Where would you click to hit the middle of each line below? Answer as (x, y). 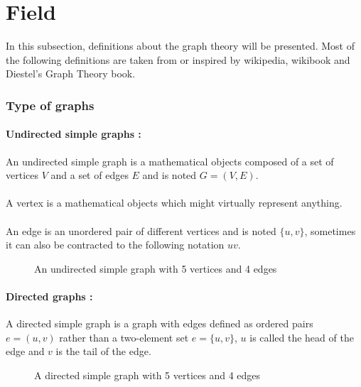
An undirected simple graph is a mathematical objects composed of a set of (170, 161)
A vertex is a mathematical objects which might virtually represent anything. (174, 203)
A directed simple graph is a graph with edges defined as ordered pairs (160, 323)
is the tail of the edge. (103, 351)
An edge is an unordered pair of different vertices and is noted (141, 230)
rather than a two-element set (124, 337)
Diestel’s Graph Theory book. (71, 73)
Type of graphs (50, 105)
